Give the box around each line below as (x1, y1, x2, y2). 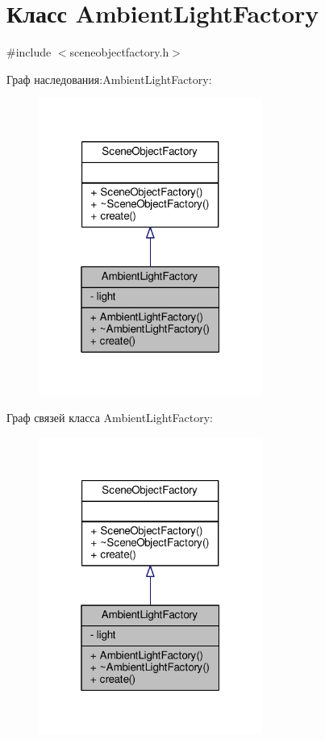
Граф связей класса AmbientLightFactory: (6, 409, 214, 426)
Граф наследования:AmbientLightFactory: (6, 70, 212, 87)
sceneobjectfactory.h (69, 44, 169, 61)
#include (6, 44, 52, 61)
